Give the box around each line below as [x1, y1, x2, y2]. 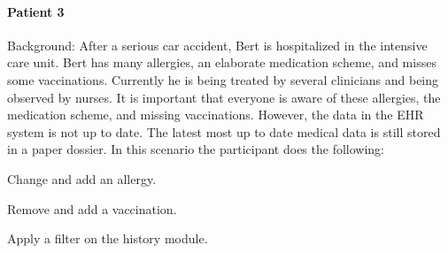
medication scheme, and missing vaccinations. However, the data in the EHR [7, 105, 424, 124]
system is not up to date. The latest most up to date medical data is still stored [7, 122, 441, 141]
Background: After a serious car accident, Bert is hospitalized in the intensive [7, 35, 428, 54]
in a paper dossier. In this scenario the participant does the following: [7, 140, 385, 158]
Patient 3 [7, 2, 65, 20]
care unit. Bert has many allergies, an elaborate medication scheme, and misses [7, 53, 436, 72]
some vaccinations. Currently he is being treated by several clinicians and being [7, 70, 439, 88]
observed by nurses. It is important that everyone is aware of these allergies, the [7, 88, 441, 106]
